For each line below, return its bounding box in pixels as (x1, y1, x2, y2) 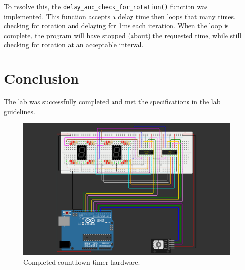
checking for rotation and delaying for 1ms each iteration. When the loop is (4, 20, 229, 31)
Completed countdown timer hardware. (23, 257, 140, 267)
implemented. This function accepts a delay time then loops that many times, (4, 11, 236, 21)
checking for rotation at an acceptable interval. (4, 39, 144, 50)
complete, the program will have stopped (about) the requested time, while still (4, 30, 242, 40)
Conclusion (4, 68, 79, 88)
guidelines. (4, 106, 35, 116)
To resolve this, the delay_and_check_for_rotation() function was (4, 1, 208, 11)
